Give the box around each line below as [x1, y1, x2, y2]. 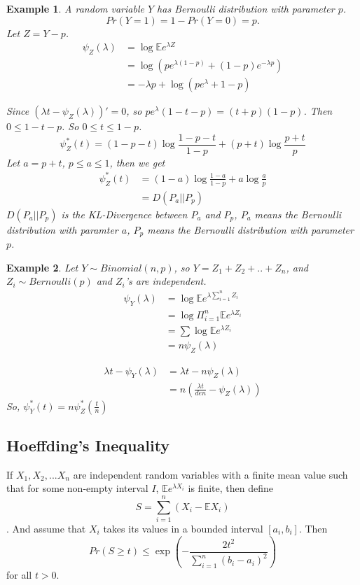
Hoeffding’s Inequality [6, 434, 170, 456]
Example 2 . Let [6, 260, 78, 274]
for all [6, 568, 32, 582]
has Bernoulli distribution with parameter [157, 1, 335, 15]
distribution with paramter [6, 222, 118, 237]
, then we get [109, 155, 165, 169]
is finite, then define [188, 481, 273, 495]
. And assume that [6, 521, 86, 536]
